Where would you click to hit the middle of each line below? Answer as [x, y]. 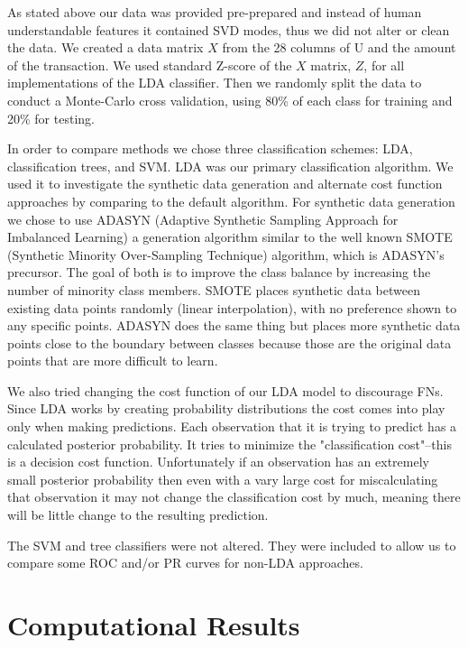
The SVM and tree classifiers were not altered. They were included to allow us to [232, 545]
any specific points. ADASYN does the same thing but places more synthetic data [234, 325]
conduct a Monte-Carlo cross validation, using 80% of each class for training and [230, 100]
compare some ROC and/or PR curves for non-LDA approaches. [185, 563]
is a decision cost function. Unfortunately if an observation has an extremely [218, 462]
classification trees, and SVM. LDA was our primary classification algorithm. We [230, 166]
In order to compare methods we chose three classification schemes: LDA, [210, 148]
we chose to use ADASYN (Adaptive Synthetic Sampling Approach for [203, 219]
